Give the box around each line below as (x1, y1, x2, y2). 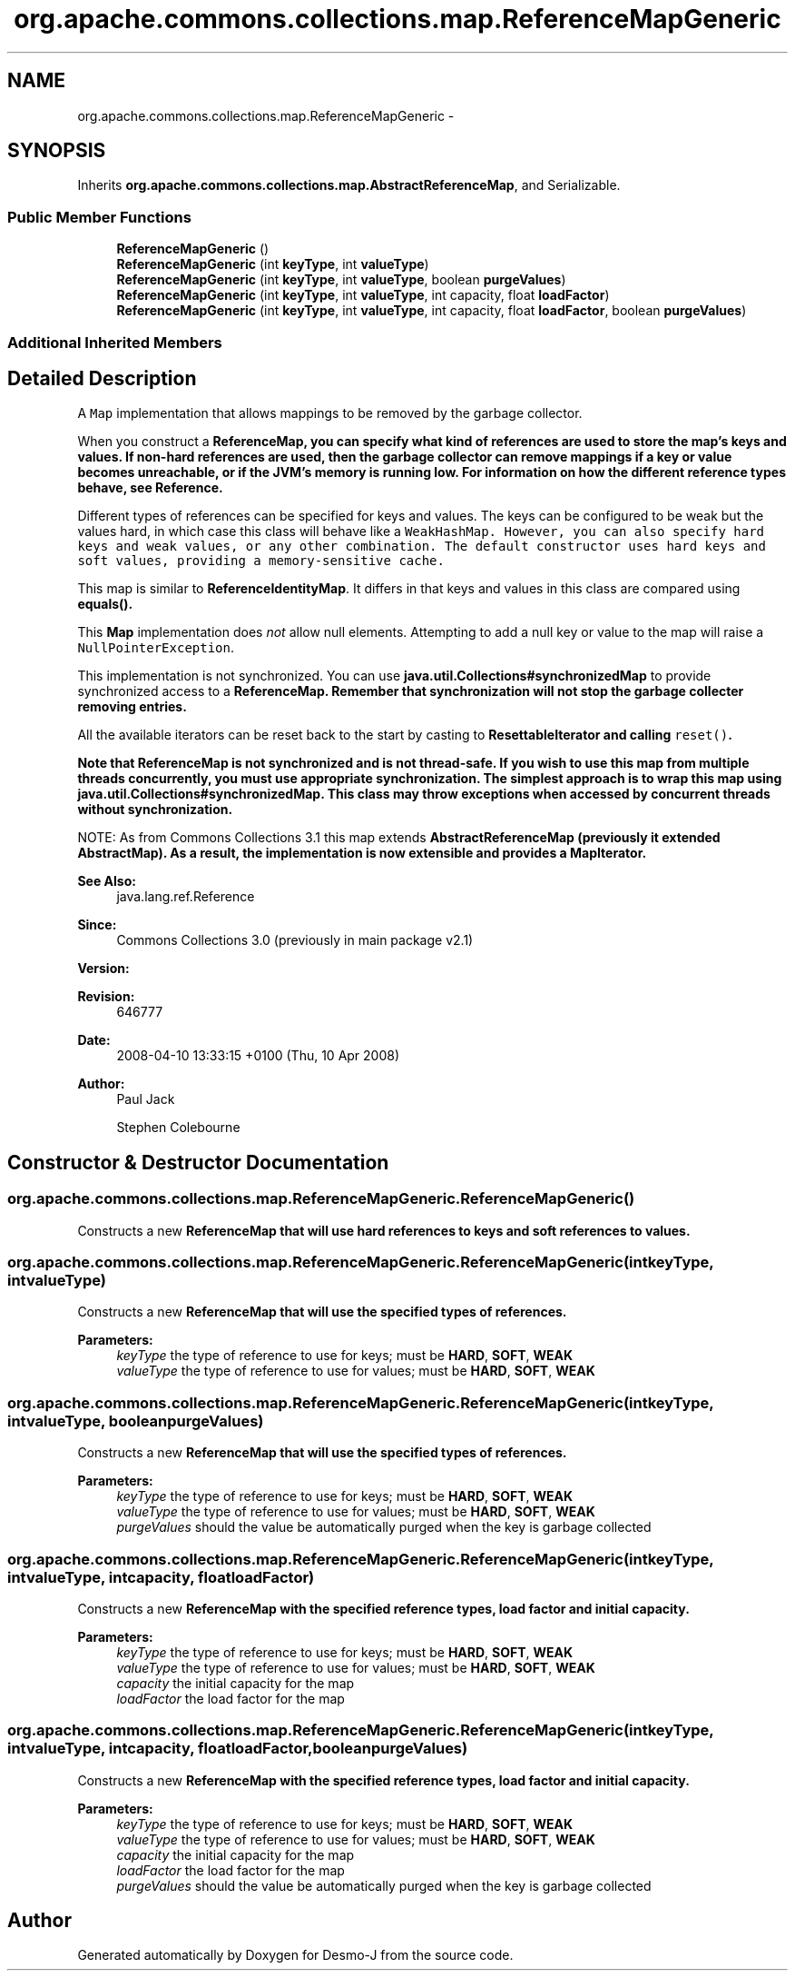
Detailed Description (7, 366, 197, 390)
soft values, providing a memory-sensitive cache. (77, 553, 445, 569)
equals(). (77, 596, 133, 612)
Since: (77, 917, 117, 933)
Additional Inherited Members (7, 333, 222, 352)
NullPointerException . (77, 640, 235, 656)
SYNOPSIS (7, 139, 106, 163)
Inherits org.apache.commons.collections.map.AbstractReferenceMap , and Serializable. (77, 177, 621, 194)
